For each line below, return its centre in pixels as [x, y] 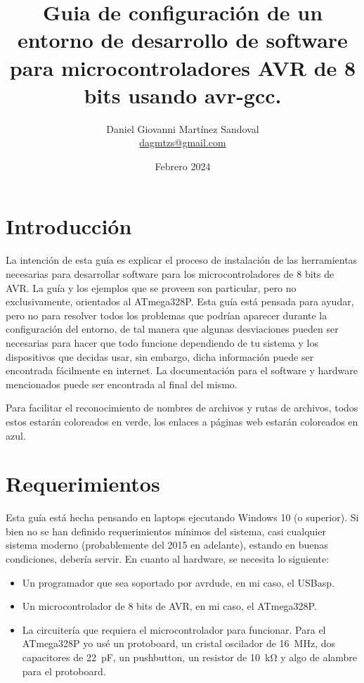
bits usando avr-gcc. [183, 95]
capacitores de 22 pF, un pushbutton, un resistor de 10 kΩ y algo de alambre [190, 657]
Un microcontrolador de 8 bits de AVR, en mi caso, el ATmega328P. [169, 606]
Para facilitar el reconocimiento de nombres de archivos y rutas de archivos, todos [182, 408]
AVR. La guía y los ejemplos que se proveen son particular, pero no [151, 287]
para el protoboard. [64, 671]
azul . [16, 435]
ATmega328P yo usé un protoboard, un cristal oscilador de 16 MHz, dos [178, 643]
